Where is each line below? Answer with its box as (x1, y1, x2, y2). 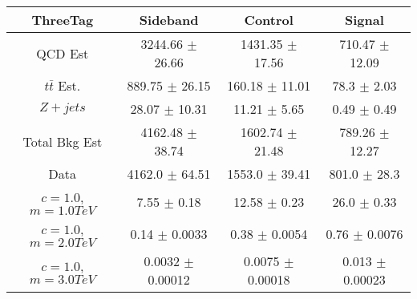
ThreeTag (31, 10, 94, 29)
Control (244, 10, 294, 29)
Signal (345, 10, 384, 29)
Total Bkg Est (22, 131, 103, 151)
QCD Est (36, 43, 89, 63)
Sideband (139, 10, 199, 29)
